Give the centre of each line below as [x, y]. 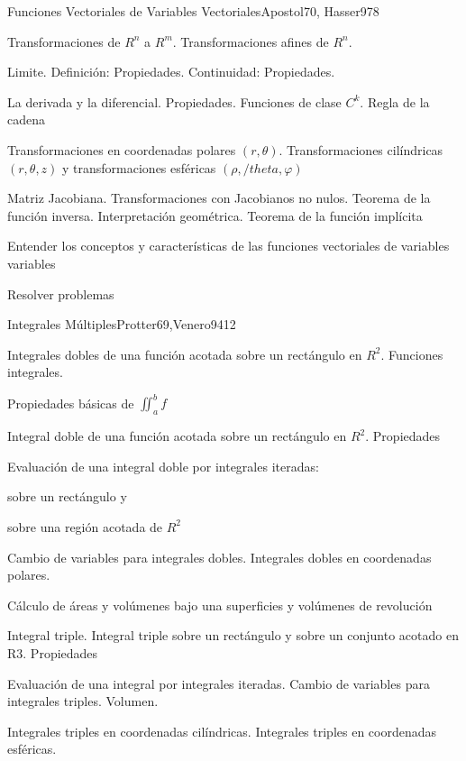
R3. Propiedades [53, 652]
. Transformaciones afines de [251, 41]
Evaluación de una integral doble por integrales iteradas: [163, 466]
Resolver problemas [61, 293]
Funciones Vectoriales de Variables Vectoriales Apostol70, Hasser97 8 [193, 11]
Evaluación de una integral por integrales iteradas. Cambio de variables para [219, 683]
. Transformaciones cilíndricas [361, 149]
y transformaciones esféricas [139, 167]
